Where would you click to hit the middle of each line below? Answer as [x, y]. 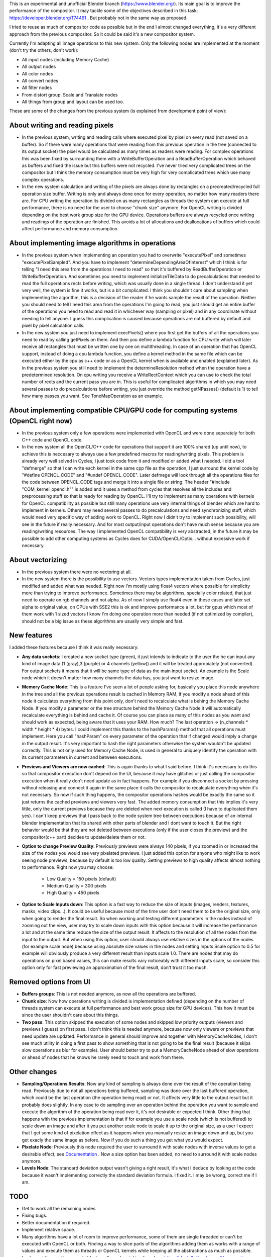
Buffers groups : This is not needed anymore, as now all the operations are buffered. [109, 994]
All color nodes [37, 73]
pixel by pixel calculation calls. [53, 326]
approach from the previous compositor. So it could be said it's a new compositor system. [102, 34]
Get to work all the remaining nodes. [59, 1208]
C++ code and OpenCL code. [52, 440]
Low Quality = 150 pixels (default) [82, 879]
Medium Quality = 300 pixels [77, 885]
